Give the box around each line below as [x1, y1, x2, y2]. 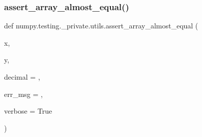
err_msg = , [4, 88, 43, 99]
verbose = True [4, 106, 52, 116]
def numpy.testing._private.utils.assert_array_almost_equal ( [4, 20, 198, 31]
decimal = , [4, 72, 40, 82]
